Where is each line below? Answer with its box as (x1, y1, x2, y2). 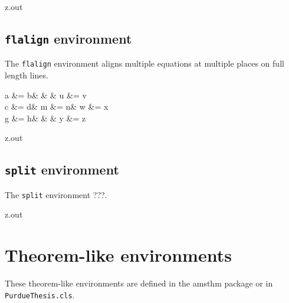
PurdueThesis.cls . (5, 288, 75, 301)
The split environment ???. (5, 188, 107, 200)
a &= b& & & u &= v (5, 88, 87, 101)
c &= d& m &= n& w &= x (5, 100, 109, 113)
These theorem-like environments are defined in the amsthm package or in (5, 277, 273, 289)
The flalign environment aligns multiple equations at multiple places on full (5, 57, 284, 70)
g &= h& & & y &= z (5, 111, 86, 124)
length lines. (5, 69, 48, 81)
